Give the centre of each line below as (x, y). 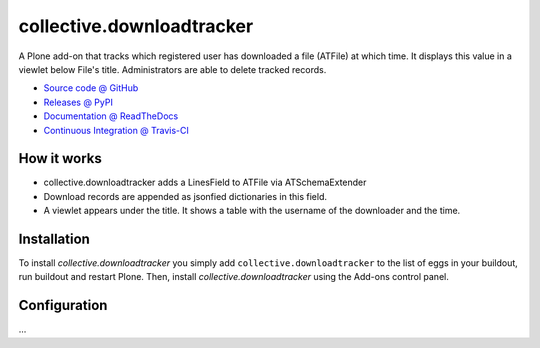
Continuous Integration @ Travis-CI (116, 130)
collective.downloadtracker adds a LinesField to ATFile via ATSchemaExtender (205, 182)
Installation (54, 239)
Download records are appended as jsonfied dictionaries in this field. (185, 196)
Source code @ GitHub (91, 88)
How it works (60, 158)
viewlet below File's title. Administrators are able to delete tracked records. (172, 69)
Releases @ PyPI (78, 102)
